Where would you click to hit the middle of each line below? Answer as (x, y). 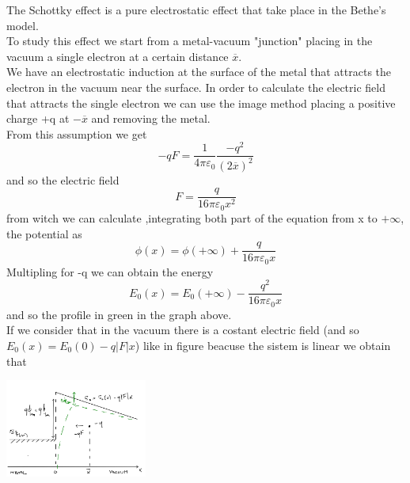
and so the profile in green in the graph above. (119, 314)
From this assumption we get (77, 133)
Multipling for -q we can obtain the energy (110, 271)
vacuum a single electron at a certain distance (118, 56)
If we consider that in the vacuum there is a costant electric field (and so (183, 330)
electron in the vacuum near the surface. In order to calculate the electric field (196, 87)
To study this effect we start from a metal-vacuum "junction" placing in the (190, 41)
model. (23, 25)
